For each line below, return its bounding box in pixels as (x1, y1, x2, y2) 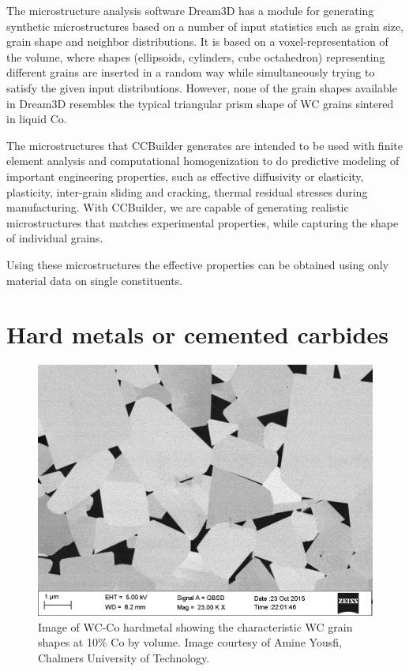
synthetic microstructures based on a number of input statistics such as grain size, (6, 17, 403, 34)
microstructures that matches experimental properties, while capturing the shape (6, 214, 399, 231)
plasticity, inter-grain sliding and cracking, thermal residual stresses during (6, 183, 368, 200)
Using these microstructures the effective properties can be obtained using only (6, 256, 389, 272)
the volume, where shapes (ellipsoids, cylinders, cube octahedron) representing (6, 48, 385, 65)
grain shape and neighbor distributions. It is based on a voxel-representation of (6, 33, 388, 50)
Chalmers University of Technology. (38, 650, 210, 665)
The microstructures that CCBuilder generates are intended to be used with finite (6, 137, 403, 153)
